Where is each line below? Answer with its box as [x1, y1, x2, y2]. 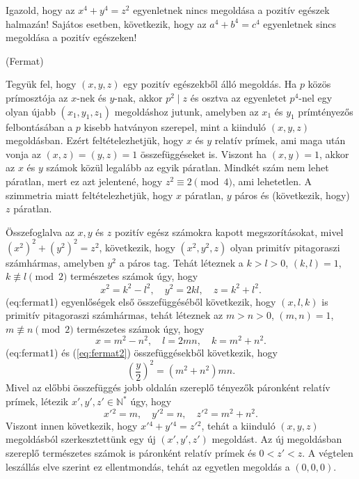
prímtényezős [298, 104, 353, 118]
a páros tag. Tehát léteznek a [119, 255, 244, 269]
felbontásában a [6, 119, 73, 134]
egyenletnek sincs [263, 16, 337, 31]
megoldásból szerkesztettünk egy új [6, 432, 156, 446]
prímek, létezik [6, 394, 69, 409]
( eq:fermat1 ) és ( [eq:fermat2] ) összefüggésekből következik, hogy [6, 345, 278, 360]
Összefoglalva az [6, 224, 74, 239]
